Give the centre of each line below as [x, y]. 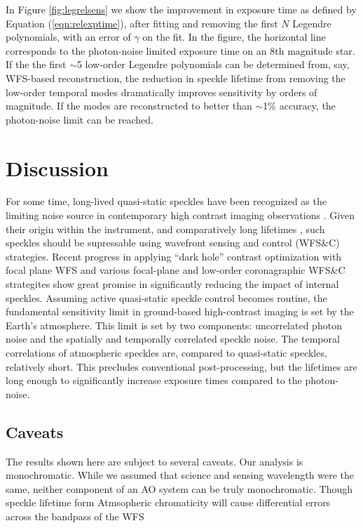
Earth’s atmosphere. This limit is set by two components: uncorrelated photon [174, 325]
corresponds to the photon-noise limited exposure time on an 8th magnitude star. [180, 50]
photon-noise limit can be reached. [80, 119]
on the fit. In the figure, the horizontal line [234, 37]
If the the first [36, 64]
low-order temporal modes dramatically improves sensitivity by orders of [162, 92]
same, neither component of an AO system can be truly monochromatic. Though [179, 488]
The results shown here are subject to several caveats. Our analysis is [155, 461]
